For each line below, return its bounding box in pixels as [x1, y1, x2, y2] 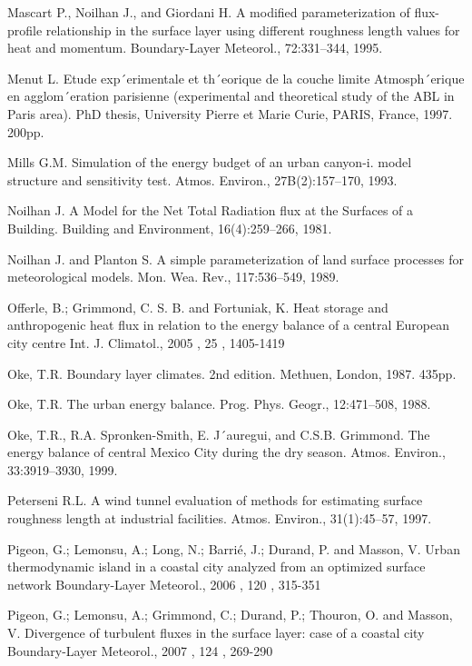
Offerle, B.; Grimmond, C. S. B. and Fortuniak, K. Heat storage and [7, 297, 388, 316]
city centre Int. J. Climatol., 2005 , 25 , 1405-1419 [7, 333, 285, 352]
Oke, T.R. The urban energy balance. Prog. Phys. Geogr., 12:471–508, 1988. [7, 394, 431, 413]
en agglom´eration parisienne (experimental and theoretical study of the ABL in [7, 86, 455, 105]
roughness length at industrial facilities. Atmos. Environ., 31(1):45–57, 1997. [7, 509, 432, 528]
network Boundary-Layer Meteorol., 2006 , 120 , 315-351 [7, 574, 321, 593]
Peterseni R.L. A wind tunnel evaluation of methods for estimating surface [7, 491, 423, 510]
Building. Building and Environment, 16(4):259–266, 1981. [7, 218, 332, 237]
